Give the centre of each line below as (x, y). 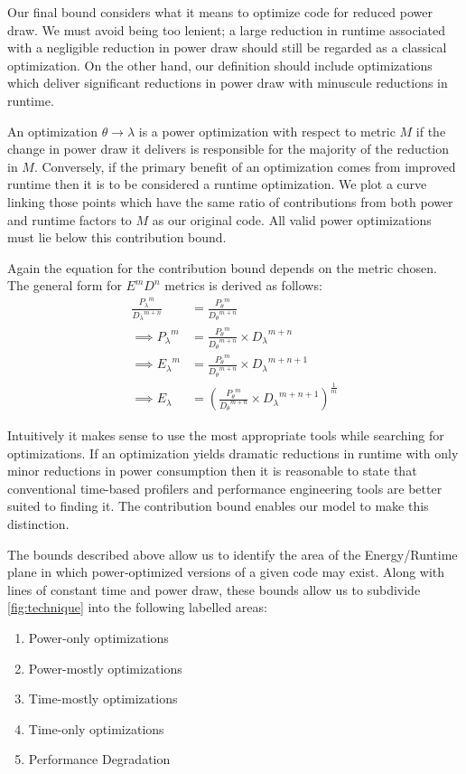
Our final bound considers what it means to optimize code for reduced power (220, 12)
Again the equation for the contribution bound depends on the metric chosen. (222, 267)
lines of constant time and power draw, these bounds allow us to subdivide (214, 589)
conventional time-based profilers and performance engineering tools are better (225, 488)
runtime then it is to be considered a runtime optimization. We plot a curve (217, 184)
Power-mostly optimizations (105, 668)
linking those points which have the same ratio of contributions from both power (230, 201)
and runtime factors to (70, 219)
